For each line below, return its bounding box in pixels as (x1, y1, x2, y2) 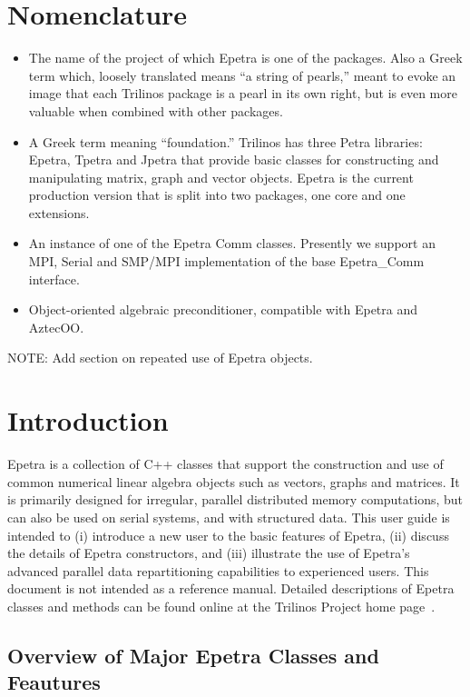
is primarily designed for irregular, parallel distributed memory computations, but (7, 490, 464, 509)
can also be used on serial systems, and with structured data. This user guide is (7, 507, 450, 526)
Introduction (7, 402, 169, 439)
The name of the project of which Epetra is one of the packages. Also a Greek (28, 48, 463, 67)
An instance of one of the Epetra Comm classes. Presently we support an (28, 234, 436, 253)
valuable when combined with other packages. (28, 101, 283, 120)
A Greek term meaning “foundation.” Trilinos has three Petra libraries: (28, 132, 423, 151)
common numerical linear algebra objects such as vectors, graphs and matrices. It (7, 472, 460, 491)
